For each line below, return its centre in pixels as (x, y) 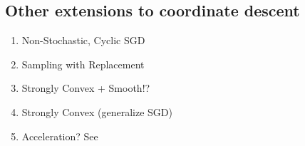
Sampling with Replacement (83, 64)
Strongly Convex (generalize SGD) (97, 111)
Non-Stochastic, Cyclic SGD (83, 40)
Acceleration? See (60, 136)
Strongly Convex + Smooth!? (86, 88)
